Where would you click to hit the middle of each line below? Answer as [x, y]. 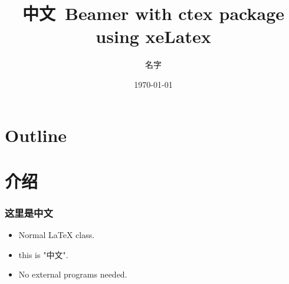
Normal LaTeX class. [57, 235]
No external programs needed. [73, 274]
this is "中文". [43, 254]
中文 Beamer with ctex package [153, 13]
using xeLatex [153, 36]
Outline [36, 135]
